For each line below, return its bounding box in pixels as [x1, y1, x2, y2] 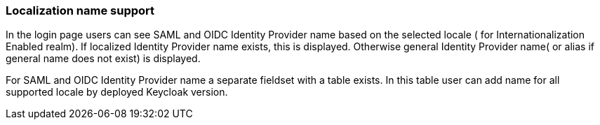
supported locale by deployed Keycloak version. [6, 86, 228, 98]
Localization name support [6, 3, 155, 17]
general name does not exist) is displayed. [6, 52, 201, 65]
